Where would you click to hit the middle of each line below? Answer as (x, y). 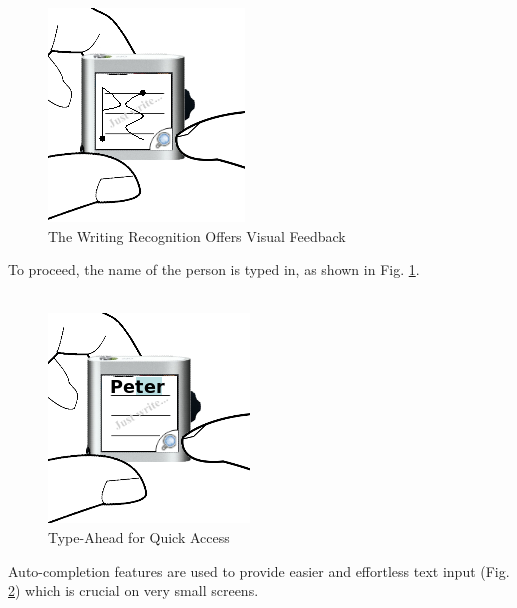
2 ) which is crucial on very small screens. (133, 590)
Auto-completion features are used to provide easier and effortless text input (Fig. (259, 570)
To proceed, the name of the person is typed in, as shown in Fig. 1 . (214, 269)
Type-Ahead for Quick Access (139, 536)
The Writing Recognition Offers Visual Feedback (197, 235)
